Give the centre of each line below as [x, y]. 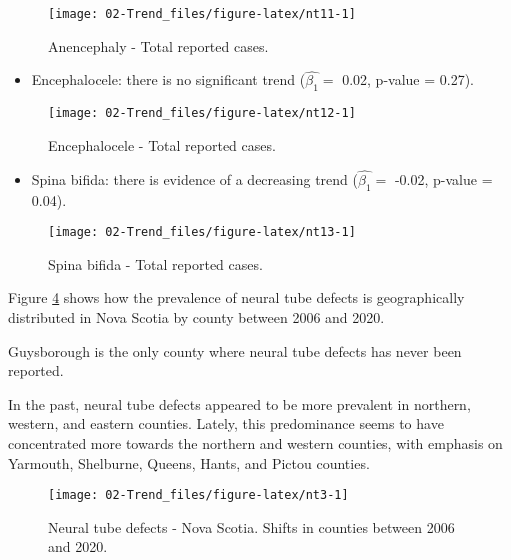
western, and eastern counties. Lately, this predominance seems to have [226, 423]
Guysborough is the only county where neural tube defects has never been [235, 350]
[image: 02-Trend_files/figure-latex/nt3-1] [198, 495]
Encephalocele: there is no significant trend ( [168, 79]
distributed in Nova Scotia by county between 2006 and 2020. [196, 316]
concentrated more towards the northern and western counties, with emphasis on [255, 442]
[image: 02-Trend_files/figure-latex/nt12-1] [202, 113]
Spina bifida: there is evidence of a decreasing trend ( [194, 178]
